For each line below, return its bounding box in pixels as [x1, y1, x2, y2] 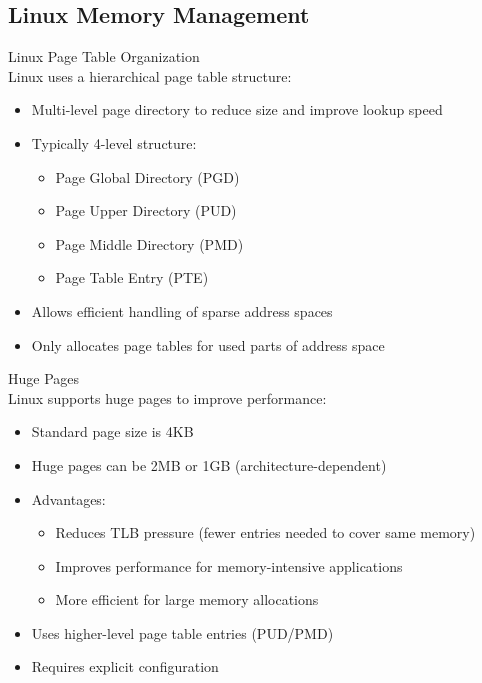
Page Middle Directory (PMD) [55, 233, 244, 254]
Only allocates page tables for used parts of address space [31, 334, 385, 355]
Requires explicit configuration [31, 656, 219, 677]
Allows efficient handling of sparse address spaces [31, 300, 333, 321]
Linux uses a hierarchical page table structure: [8, 65, 292, 86]
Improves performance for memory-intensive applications [55, 555, 403, 576]
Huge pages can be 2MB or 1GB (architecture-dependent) [31, 454, 387, 475]
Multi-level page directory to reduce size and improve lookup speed [31, 99, 443, 120]
